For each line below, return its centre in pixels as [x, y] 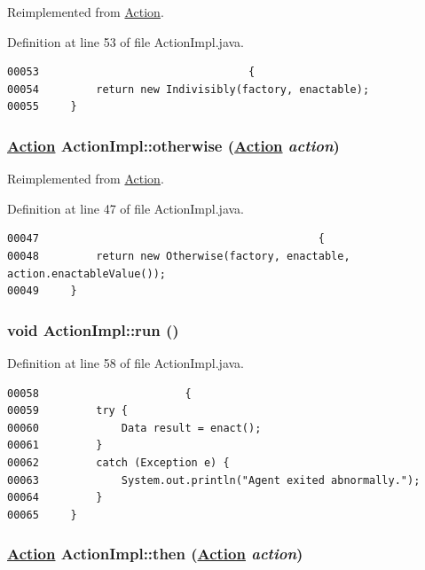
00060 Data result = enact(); [134, 428]
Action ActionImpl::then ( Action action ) [155, 554]
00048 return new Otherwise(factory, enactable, [179, 256]
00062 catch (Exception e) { [118, 462]
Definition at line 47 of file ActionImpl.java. [126, 208]
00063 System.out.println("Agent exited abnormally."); [214, 480]
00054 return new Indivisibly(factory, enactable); [189, 89]
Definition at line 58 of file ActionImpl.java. [126, 362]
